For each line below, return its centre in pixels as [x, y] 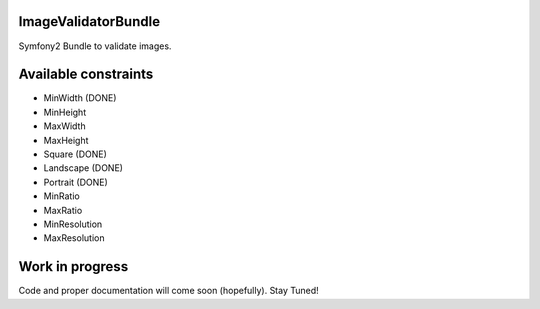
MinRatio [61, 196]
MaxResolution [74, 238]
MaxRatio [63, 210]
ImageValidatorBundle [89, 21]
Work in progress [73, 266]
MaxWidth [64, 126]
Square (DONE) [75, 154]
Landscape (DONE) [83, 168]
